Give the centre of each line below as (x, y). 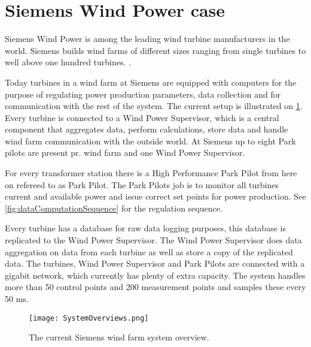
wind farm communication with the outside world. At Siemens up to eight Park (150, 141)
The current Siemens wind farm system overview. (119, 337)
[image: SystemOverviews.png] (89, 318)
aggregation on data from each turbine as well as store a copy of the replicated (149, 251)
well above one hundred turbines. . (68, 62)
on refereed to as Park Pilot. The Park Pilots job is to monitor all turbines (142, 184)
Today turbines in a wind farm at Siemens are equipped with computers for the (151, 82)
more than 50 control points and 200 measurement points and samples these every (155, 287)
